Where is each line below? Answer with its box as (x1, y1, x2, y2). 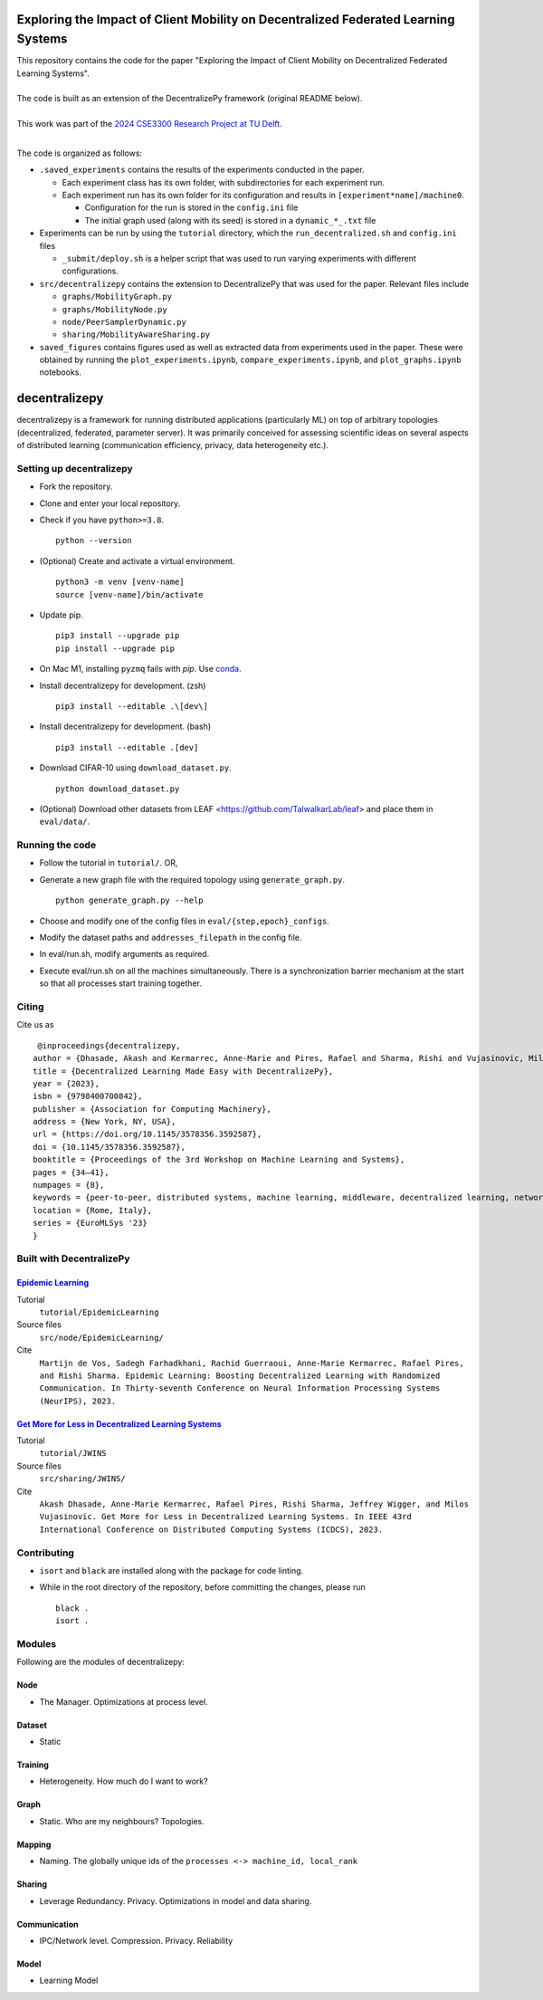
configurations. (62, 265, 119, 276)
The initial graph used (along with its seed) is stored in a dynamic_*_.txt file (84, 215, 376, 225)
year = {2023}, (33, 1078, 100, 1088)
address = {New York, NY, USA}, (33, 1116, 176, 1127)
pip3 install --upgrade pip (55, 630, 180, 641)
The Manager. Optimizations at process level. (39, 1696, 208, 1707)
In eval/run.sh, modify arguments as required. (39, 949, 210, 960)
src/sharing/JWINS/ (39, 1474, 126, 1484)
